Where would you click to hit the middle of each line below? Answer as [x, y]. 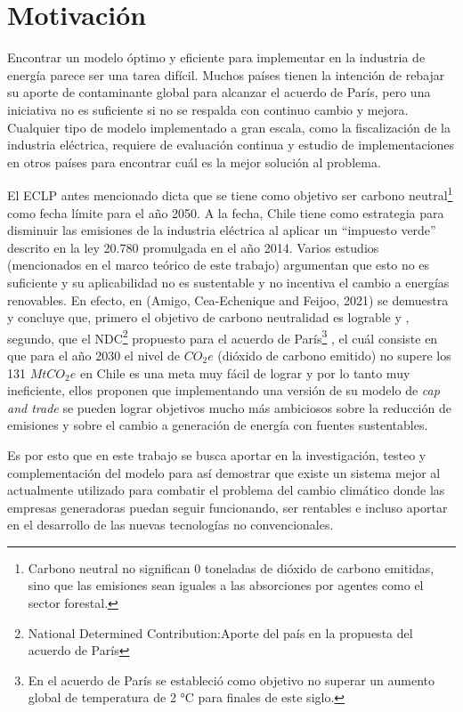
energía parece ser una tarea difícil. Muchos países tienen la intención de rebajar [226, 74]
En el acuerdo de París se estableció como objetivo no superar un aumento [231, 680]
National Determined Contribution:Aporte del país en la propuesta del [220, 632]
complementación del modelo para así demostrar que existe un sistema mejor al [224, 472]
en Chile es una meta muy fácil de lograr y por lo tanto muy [245, 372]
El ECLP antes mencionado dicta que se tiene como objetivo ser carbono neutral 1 [230, 194]
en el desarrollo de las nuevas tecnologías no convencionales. [171, 525]
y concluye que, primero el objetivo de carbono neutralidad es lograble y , [208, 317]
